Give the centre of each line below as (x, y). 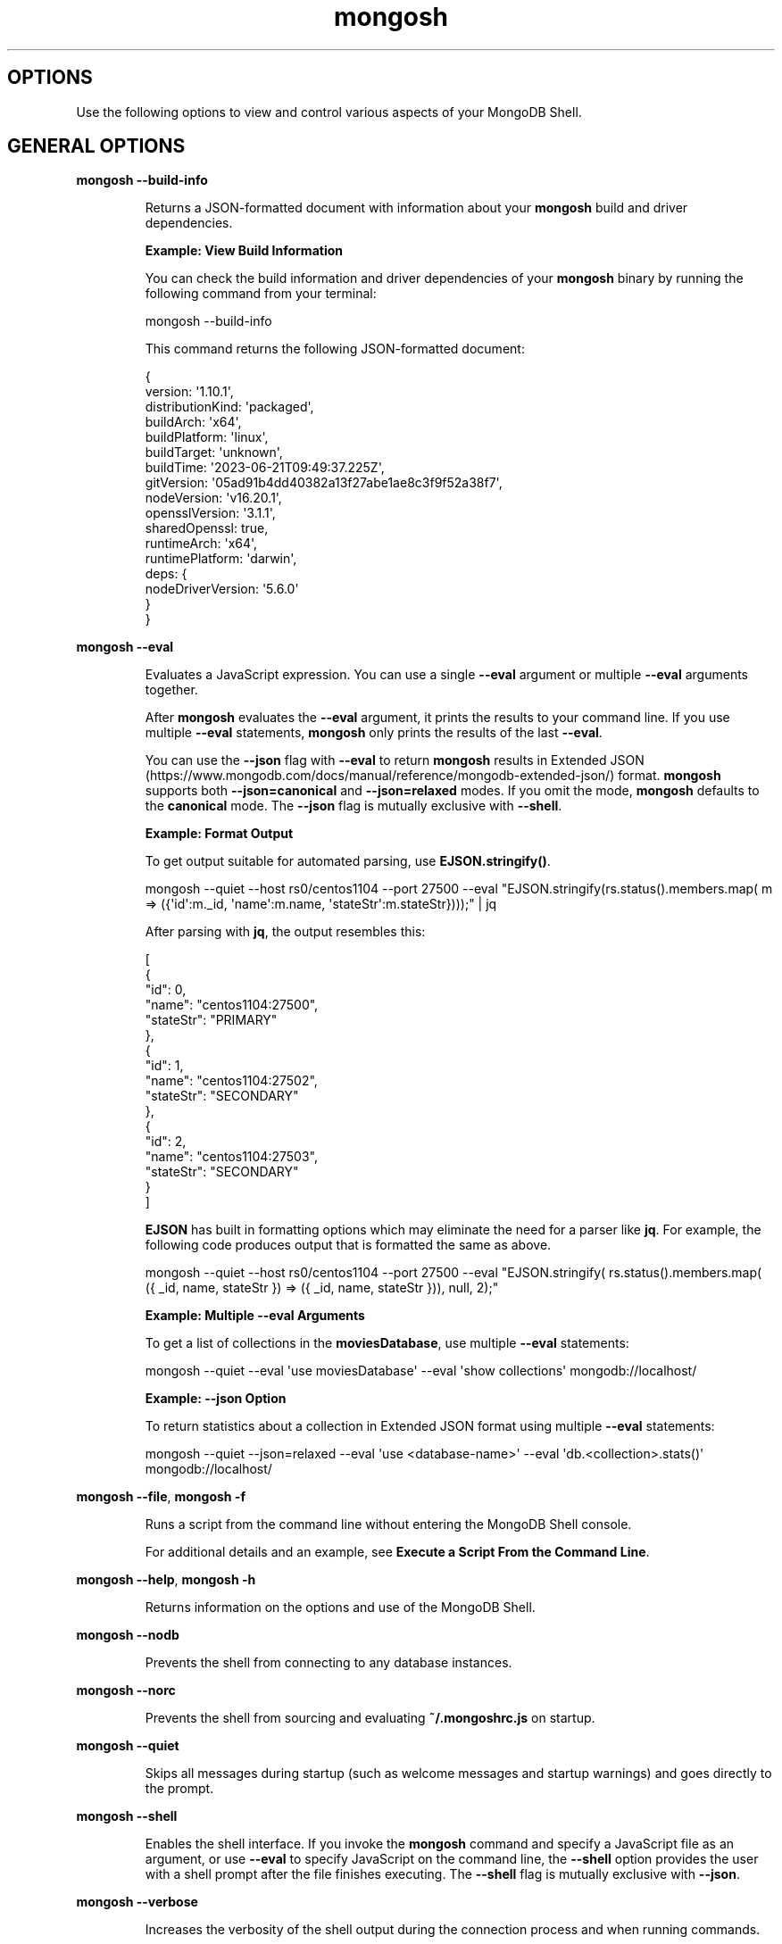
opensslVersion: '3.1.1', (210, 513)
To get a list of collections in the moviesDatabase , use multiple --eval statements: (387, 1343)
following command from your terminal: (261, 294)
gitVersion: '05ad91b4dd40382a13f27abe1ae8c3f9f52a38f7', (324, 483)
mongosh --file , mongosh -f (161, 1497)
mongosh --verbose (137, 1902)
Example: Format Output (219, 834)
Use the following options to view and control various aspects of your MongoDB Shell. (329, 112)
